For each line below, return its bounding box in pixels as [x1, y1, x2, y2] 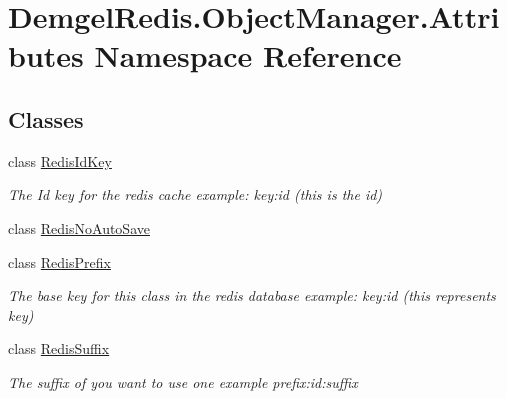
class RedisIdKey [8, 150, 112, 171]
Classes [8, 103, 84, 134]
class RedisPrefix [8, 251, 111, 272]
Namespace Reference [94, 35, 402, 76]
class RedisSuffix [8, 338, 110, 359]
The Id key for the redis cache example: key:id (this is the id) [8, 184, 383, 205]
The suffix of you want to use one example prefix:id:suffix [8, 371, 358, 392]
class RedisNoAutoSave [8, 217, 150, 238]
